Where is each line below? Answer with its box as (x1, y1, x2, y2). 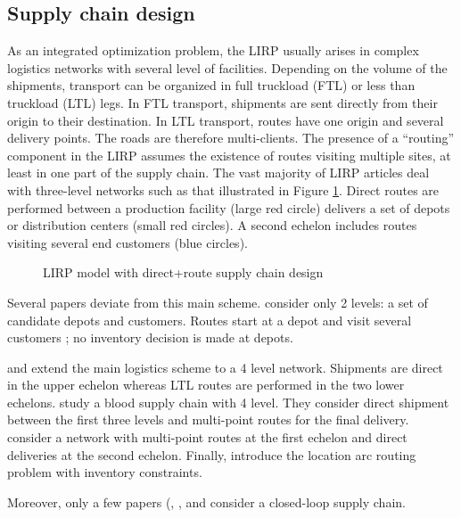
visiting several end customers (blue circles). (7, 233, 248, 251)
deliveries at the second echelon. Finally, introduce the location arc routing (7, 445, 416, 464)
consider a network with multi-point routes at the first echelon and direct (7, 428, 407, 447)
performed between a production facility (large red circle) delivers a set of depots (7, 198, 450, 217)
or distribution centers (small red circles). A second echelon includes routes (7, 216, 417, 234)
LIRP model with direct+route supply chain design (43, 263, 324, 282)
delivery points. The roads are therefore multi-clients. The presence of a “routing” (7, 128, 455, 147)
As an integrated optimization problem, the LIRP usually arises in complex (7, 41, 419, 60)
